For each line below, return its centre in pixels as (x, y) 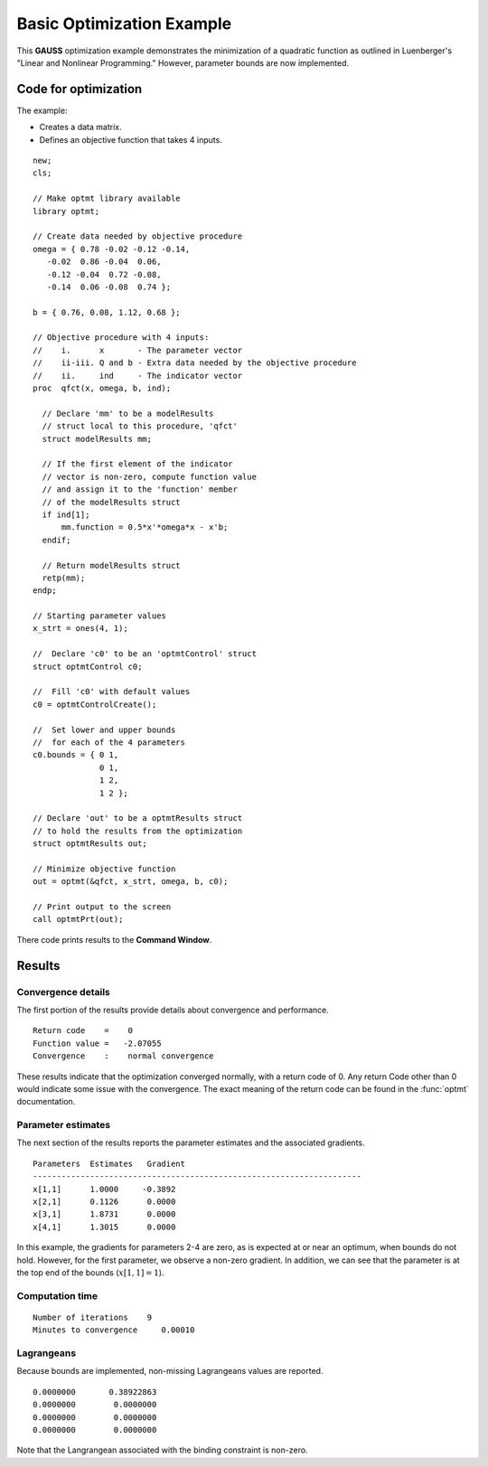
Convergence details (63, 992)
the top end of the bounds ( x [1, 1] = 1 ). (90, 1273)
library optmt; (66, 211)
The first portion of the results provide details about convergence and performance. (173, 1010)
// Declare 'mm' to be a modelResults (128, 413)
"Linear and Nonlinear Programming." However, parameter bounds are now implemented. (183, 62)
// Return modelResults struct (111, 565)
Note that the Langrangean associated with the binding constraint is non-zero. (162, 1450)
